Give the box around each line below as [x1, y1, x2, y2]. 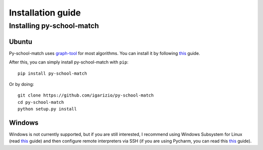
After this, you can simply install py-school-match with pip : [9, 59, 129, 65]
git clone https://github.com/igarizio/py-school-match [18, 93, 154, 98]
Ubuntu [9, 37, 33, 46]
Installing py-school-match [9, 21, 99, 30]
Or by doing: [9, 81, 34, 87]
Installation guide [9, 7, 81, 18]
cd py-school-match [18, 100, 64, 105]
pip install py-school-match [18, 70, 87, 76]
